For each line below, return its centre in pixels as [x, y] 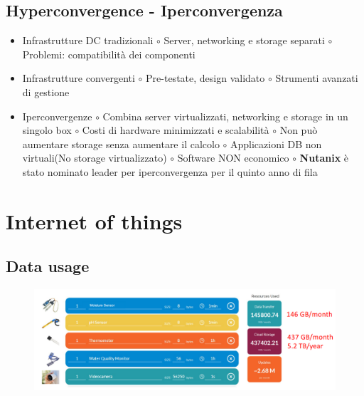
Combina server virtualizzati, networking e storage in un [225, 116]
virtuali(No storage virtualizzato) [95, 158]
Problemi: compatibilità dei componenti [109, 54]
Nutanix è [324, 158]
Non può [299, 130]
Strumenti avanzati [317, 78]
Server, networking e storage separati [244, 40]
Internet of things [94, 220]
